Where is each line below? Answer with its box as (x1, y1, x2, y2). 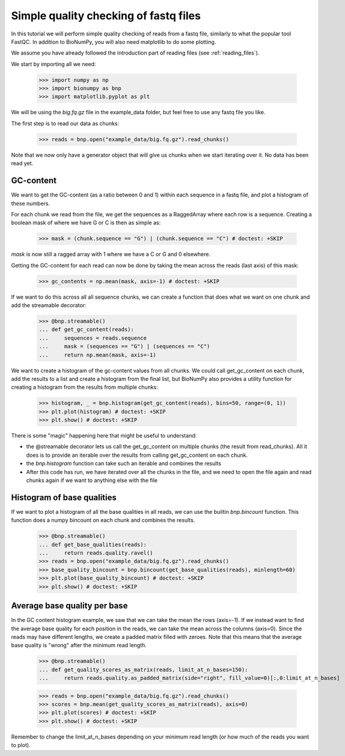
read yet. (11, 160, 34, 167)
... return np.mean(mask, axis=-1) (38, 352, 156, 358)
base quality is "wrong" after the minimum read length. (11, 642, 147, 649)
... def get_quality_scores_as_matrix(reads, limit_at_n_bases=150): (38, 666, 248, 673)
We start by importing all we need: (11, 60, 96, 67)
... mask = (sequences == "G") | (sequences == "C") (38, 343, 210, 350)
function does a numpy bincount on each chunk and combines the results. (11, 517, 195, 524)
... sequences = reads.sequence (38, 334, 147, 341)
